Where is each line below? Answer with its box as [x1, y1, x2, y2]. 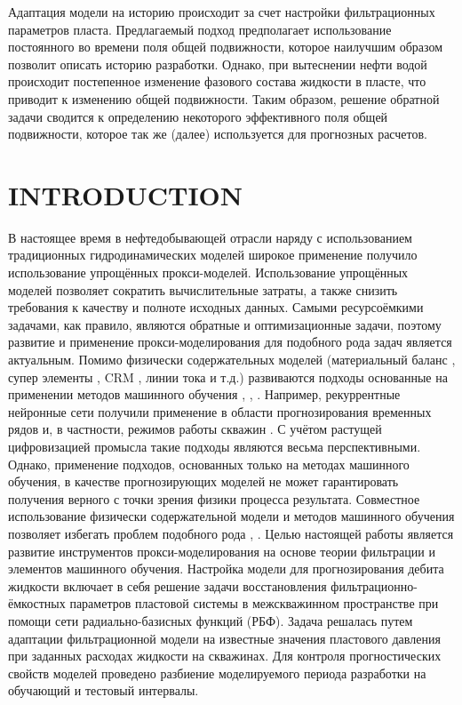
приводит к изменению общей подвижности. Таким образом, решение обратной [8, 89, 440, 108]
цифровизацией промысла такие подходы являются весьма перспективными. [8, 437, 421, 455]
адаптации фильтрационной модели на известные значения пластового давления [8, 629, 441, 647]
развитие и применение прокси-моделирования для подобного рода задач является [8, 332, 452, 351]
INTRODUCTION [8, 176, 243, 212]
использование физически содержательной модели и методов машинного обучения [8, 507, 455, 525]
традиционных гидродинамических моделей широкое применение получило [8, 245, 418, 264]
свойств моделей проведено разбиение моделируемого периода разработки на [8, 663, 426, 682]
